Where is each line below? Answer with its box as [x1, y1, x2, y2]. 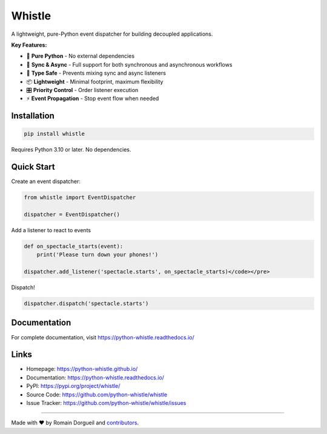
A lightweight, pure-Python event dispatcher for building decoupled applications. [11, 30, 213, 38]
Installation [11, 111, 54, 121]
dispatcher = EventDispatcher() [24, 211, 121, 218]
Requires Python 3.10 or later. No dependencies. [11, 146, 131, 153]
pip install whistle [24, 130, 85, 138]
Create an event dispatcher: [11, 178, 81, 185]
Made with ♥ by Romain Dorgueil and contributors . [11, 419, 139, 427]
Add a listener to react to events [11, 226, 91, 233]
